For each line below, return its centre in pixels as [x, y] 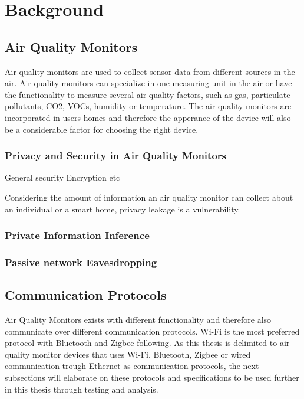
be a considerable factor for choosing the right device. [102, 129]
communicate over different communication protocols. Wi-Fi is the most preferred [152, 331]
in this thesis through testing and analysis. [82, 389]
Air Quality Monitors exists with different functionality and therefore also [138, 320]
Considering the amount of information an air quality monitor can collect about [149, 197]
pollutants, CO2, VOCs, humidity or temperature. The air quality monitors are [148, 106]
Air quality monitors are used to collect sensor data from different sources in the [150, 71]
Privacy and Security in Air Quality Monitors [115, 156]
